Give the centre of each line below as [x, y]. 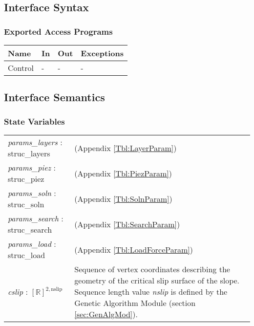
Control [21, 68]
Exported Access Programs [58, 31]
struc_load [27, 255]
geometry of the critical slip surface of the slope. [157, 280]
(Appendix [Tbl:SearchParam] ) [127, 224]
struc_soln [26, 204]
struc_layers [29, 153]
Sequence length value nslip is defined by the [151, 292]
